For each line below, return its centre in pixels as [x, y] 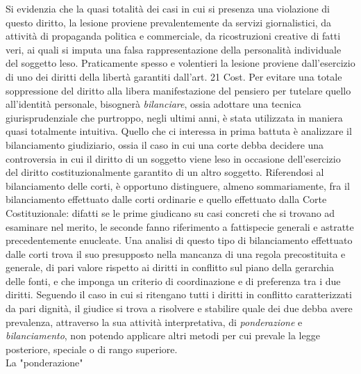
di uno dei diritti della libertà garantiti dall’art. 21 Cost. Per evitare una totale [174, 76]
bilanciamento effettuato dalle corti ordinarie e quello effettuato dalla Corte [166, 199]
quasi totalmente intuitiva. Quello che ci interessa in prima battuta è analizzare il [179, 131]
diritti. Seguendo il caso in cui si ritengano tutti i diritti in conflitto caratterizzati [179, 294]
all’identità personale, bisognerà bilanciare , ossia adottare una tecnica [153, 104]
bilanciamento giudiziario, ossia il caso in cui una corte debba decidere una [165, 144]
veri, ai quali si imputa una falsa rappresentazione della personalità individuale [174, 49]
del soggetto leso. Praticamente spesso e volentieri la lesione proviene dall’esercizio [180, 63]
